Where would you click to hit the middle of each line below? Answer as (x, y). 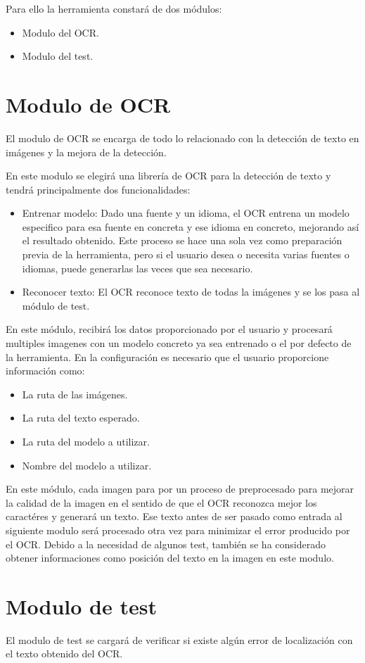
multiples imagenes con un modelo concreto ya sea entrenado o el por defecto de (179, 343)
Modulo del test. (58, 56)
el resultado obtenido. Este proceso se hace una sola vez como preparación (182, 240)
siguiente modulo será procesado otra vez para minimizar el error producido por (178, 530)
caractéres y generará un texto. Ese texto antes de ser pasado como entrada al (174, 516)
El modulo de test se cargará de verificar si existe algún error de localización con (179, 639)
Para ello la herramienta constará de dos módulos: (114, 8)
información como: (45, 371)
